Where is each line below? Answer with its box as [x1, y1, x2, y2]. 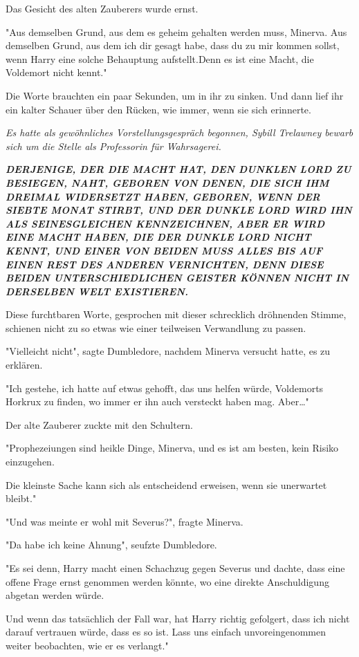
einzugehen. [6, 454, 55, 469]
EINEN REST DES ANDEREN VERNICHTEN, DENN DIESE [6, 257, 324, 271]
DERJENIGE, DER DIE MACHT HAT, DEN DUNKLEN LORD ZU [6, 162, 351, 176]
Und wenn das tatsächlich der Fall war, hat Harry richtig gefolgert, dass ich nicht [6, 611, 350, 625]
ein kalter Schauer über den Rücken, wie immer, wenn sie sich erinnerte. [6, 102, 311, 116]
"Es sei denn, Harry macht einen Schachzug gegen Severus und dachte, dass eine [6, 561, 345, 575]
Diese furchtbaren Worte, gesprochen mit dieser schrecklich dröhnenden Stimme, [6, 307, 347, 322]
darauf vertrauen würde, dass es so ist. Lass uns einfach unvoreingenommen [6, 624, 326, 639]
